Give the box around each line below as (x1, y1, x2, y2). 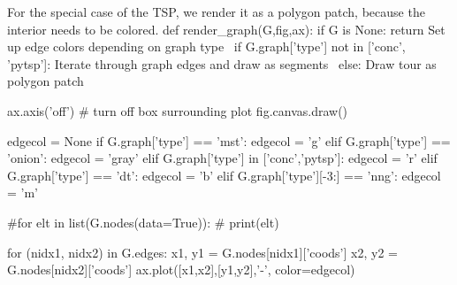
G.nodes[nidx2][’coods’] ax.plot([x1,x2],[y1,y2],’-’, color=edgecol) (7, 260, 355, 279)
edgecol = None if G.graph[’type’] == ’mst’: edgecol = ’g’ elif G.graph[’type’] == (7, 131, 451, 150)
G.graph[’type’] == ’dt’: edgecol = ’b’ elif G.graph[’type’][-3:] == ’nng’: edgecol (7, 166, 441, 184)
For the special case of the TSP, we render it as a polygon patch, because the (7, 3, 425, 20)
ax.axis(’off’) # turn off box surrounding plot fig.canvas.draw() (7, 101, 348, 119)
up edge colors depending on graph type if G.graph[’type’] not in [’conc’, (7, 37, 406, 56)
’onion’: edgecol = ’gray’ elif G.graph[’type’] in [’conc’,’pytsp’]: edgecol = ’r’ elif (7, 149, 438, 167)
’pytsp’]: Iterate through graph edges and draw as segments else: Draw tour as (7, 54, 437, 73)
